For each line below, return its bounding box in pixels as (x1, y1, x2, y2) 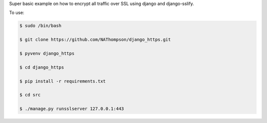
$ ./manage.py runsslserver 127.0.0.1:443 (19, 106, 124, 112)
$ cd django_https (19, 64, 64, 70)
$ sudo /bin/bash (19, 23, 62, 29)
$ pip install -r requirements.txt (19, 78, 106, 84)
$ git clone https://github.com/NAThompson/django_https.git (19, 37, 171, 42)
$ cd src (19, 92, 41, 98)
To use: (9, 10, 25, 16)
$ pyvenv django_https (19, 50, 75, 56)
